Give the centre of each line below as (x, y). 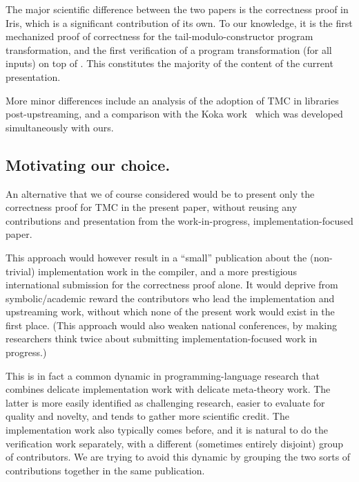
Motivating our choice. (88, 164)
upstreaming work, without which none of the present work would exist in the (170, 312)
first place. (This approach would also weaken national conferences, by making (171, 325)
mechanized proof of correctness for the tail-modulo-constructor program (159, 36)
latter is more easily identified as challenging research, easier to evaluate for (165, 402)
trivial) (20, 271)
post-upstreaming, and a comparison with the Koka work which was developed (174, 114)
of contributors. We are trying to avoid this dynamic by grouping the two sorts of (178, 457)
